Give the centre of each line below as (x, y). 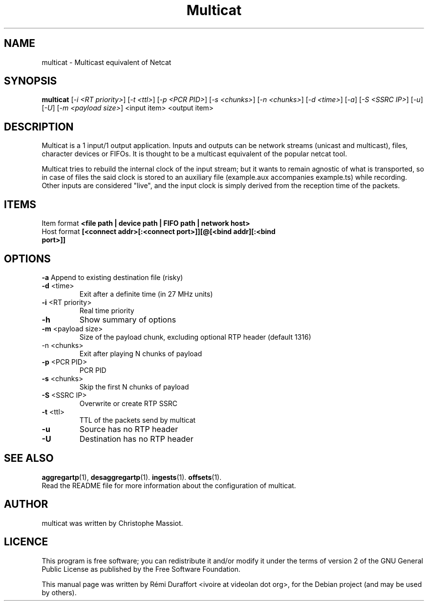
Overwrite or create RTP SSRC (128, 403)
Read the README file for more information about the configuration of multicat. (169, 485)
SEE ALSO (29, 458)
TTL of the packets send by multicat (138, 420)
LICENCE (26, 542)
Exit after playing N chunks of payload (141, 353)
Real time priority (107, 310)
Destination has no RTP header (136, 439)
